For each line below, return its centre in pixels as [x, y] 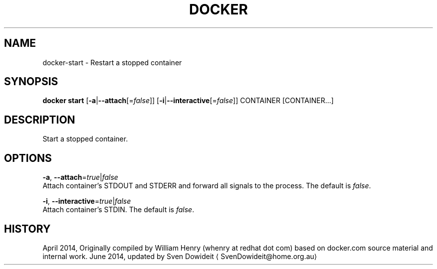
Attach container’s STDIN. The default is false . [118, 210]
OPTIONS [28, 158]
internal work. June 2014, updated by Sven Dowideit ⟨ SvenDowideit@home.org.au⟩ [180, 256]
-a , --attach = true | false [80, 177]
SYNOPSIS [31, 82]
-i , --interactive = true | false [87, 201]
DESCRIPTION [40, 120]
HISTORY [27, 229]
